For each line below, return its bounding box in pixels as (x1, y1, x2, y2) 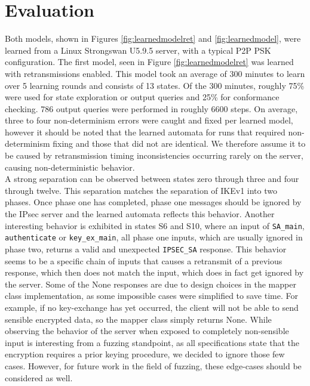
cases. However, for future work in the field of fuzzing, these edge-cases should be (5, 359, 302, 372)
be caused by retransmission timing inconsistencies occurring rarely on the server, (5, 149, 303, 162)
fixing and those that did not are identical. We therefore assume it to (53, 137, 306, 150)
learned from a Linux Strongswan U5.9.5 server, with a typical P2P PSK (5, 44, 271, 56)
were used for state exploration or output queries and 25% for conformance (5, 91, 280, 103)
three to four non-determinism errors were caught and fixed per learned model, (5, 114, 293, 126)
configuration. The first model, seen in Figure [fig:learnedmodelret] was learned (5, 55, 294, 68)
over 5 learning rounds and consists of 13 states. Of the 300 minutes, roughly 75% (5, 79, 305, 91)
